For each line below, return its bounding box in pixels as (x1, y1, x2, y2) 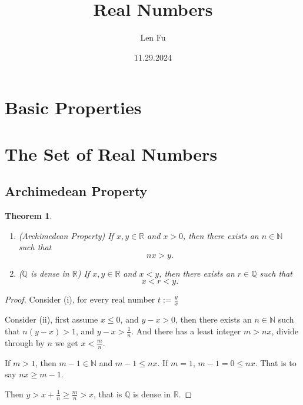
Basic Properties (5, 95, 142, 119)
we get (55, 336, 78, 348)
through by (5, 336, 45, 348)
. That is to (255, 356, 297, 369)
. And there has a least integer (131, 324, 241, 337)
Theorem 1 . (5, 210, 52, 222)
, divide (271, 324, 298, 337)
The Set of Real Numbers (5, 141, 218, 165)
